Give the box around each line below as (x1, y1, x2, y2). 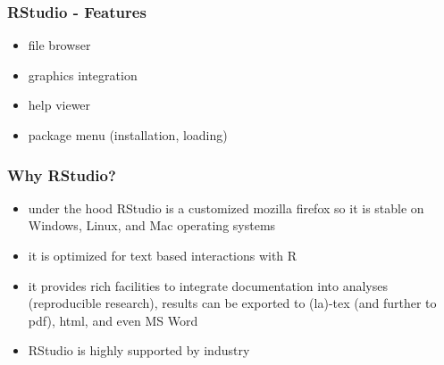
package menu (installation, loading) (28, 126, 228, 144)
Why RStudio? (7, 163, 116, 186)
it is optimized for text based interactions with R (28, 246, 297, 264)
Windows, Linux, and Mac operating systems (28, 216, 276, 235)
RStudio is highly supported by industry (28, 341, 250, 360)
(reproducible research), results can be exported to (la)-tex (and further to (28, 294, 437, 312)
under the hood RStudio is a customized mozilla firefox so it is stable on (28, 198, 424, 217)
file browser (28, 36, 91, 54)
